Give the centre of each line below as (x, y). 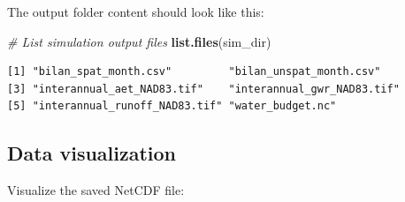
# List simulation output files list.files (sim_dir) (139, 41)
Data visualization (92, 153)
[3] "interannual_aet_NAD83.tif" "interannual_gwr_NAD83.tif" (203, 89)
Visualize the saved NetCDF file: (96, 190)
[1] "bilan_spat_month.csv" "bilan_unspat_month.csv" (194, 72)
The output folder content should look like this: (136, 11)
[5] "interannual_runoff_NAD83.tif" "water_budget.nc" (172, 106)
